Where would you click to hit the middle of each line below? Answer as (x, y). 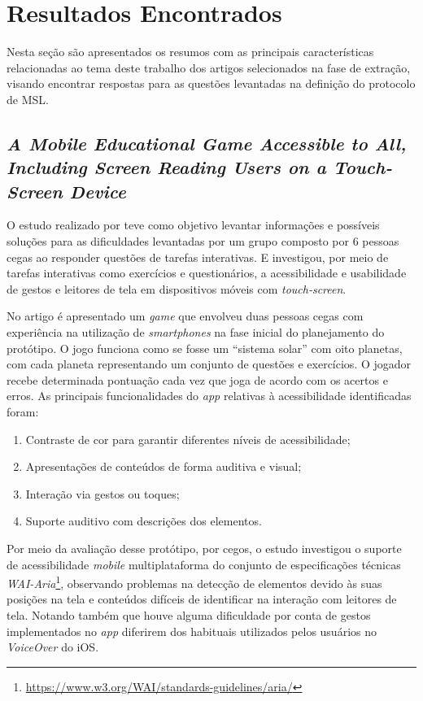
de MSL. (28, 99)
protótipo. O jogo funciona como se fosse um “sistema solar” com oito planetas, (205, 348)
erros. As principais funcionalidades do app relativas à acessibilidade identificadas (209, 396)
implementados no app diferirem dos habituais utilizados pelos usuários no (192, 631)
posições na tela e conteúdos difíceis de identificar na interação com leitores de (202, 599)
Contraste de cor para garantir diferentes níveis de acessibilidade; (188, 439)
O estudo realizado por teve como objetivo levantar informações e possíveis (193, 225)
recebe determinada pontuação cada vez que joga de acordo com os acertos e (197, 379)
